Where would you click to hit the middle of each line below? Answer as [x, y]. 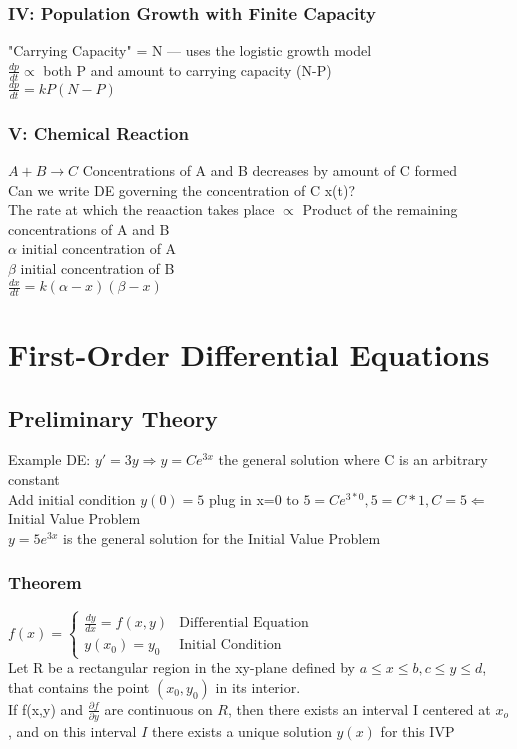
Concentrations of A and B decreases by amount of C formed [269, 170]
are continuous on [158, 708]
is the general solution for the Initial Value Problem [222, 537]
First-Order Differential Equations [249, 354]
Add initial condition [72, 498]
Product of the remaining [380, 209]
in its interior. [258, 686]
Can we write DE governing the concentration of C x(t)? [181, 189]
